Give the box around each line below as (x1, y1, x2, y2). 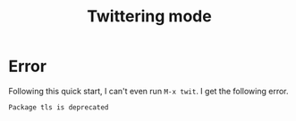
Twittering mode (87, 6, 212, 27)
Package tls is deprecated (8, 102, 109, 112)
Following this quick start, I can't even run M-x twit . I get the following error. (8, 85, 289, 96)
